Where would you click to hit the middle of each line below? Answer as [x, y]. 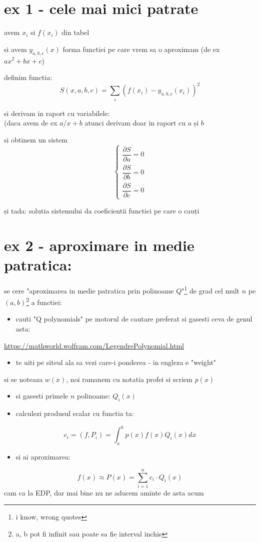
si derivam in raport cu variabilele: [57, 113]
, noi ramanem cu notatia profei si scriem [129, 379]
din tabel [75, 32]
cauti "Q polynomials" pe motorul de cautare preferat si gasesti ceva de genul [134, 319]
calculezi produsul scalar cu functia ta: [75, 413]
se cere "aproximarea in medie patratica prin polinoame [89, 290]
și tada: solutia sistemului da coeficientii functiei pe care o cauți [102, 211]
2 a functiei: [44, 301]
